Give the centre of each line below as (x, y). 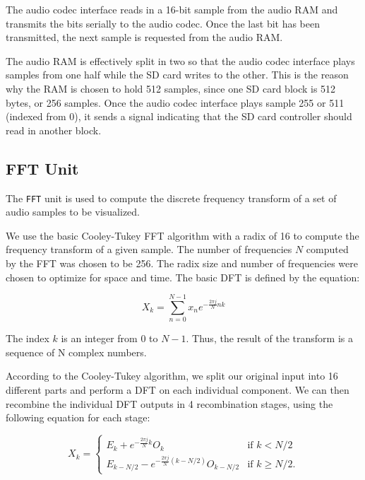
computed (327, 249)
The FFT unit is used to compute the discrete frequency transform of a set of (171, 198)
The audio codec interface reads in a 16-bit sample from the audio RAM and (172, 9)
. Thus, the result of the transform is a (270, 338)
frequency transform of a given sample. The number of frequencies (149, 249)
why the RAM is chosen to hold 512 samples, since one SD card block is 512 (171, 88)
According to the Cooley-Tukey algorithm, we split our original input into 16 (172, 376)
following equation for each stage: (78, 417)
